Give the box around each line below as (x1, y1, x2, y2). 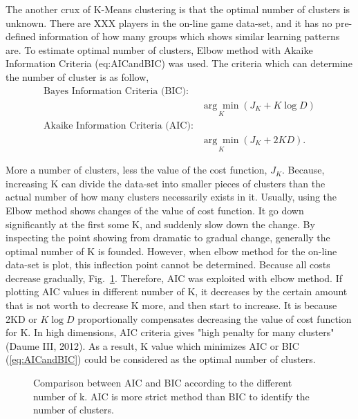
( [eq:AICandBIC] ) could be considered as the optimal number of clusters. (6, 352, 316, 366)
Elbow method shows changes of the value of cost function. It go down (6, 203, 304, 217)
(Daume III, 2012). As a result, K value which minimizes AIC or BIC (6, 338, 299, 353)
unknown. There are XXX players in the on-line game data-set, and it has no (6, 15, 332, 30)
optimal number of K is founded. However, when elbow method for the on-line (6, 243, 337, 258)
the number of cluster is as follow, (6, 69, 149, 84)
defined (6, 29, 36, 44)
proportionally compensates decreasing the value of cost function (77, 311, 352, 326)
